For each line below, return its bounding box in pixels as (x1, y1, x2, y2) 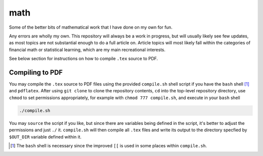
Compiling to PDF (9, 68, 63, 76)
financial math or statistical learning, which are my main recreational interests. (9, 47, 166, 52)
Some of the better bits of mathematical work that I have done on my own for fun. (9, 24, 173, 30)
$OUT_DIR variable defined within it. (9, 134, 82, 139)
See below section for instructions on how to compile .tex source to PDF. (9, 56, 158, 62)
